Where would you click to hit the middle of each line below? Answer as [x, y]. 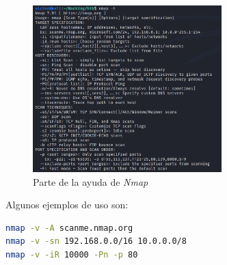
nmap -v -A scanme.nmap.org [69, 228]
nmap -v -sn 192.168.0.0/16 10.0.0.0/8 [96, 241]
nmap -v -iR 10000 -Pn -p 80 [72, 254]
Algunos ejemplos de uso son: [67, 205]
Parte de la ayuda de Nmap [91, 181]
